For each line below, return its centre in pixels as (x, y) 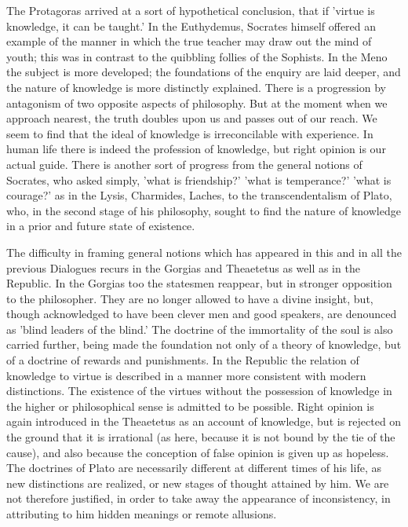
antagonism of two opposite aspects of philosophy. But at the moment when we (197, 102)
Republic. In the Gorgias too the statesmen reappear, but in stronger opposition (199, 283)
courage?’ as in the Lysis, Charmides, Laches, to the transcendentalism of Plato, (199, 195)
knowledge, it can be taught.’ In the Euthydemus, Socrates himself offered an (191, 26)
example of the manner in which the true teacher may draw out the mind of (189, 41)
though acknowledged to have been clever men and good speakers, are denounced (202, 314)
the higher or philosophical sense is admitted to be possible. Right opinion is (190, 406)
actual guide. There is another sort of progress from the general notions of (184, 164)
